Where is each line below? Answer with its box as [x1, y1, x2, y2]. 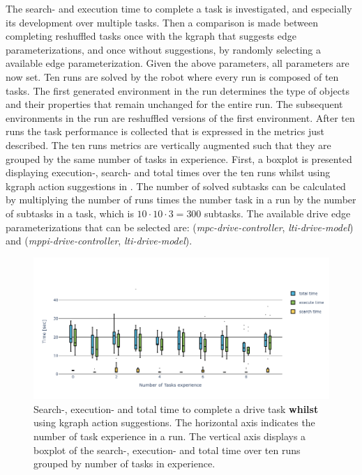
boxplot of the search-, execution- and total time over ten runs [33, 442, 301, 457]
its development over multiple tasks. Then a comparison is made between [6, 15, 319, 29]
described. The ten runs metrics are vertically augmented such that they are [6, 137, 331, 152]
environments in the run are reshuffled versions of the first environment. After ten [6, 110, 355, 125]
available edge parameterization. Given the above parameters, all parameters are [6, 56, 349, 70]
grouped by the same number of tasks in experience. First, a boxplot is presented [6, 151, 352, 166]
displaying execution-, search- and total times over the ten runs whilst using [6, 165, 331, 180]
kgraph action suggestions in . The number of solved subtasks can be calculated [6, 178, 346, 193]
